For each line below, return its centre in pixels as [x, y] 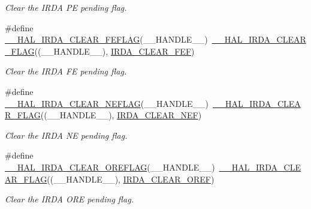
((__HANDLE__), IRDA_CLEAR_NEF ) [121, 115]
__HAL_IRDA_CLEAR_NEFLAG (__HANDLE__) [107, 103]
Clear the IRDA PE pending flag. [66, 7]
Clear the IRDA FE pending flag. [66, 71]
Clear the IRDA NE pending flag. [66, 135]
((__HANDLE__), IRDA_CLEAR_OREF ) [131, 179]
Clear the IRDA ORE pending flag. [69, 199]
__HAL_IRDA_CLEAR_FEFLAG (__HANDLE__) [106, 39]
